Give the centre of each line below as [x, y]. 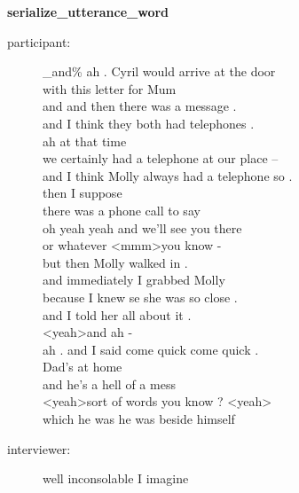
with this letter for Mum [110, 88]
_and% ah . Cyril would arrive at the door [159, 71]
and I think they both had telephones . [149, 123]
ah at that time [85, 141]
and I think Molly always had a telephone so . [168, 175]
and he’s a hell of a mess [109, 383]
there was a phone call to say [122, 210]
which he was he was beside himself [139, 419]
